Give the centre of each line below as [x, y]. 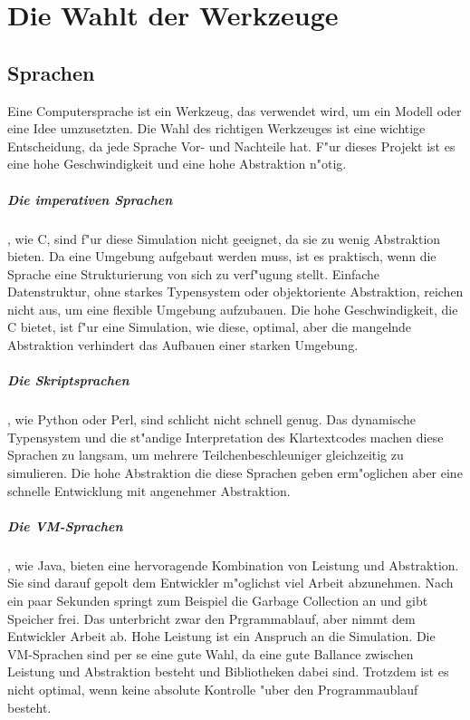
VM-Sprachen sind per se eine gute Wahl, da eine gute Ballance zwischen [211, 653]
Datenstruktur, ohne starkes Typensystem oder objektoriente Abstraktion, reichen [235, 292]
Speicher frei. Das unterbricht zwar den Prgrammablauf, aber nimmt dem [211, 618]
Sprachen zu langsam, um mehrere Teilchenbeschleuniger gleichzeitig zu [206, 455]
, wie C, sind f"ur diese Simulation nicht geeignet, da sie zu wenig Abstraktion [224, 238]
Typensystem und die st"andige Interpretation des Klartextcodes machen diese [225, 437]
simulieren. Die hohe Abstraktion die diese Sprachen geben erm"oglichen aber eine [235, 473]
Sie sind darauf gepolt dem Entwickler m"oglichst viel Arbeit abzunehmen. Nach [230, 583]
